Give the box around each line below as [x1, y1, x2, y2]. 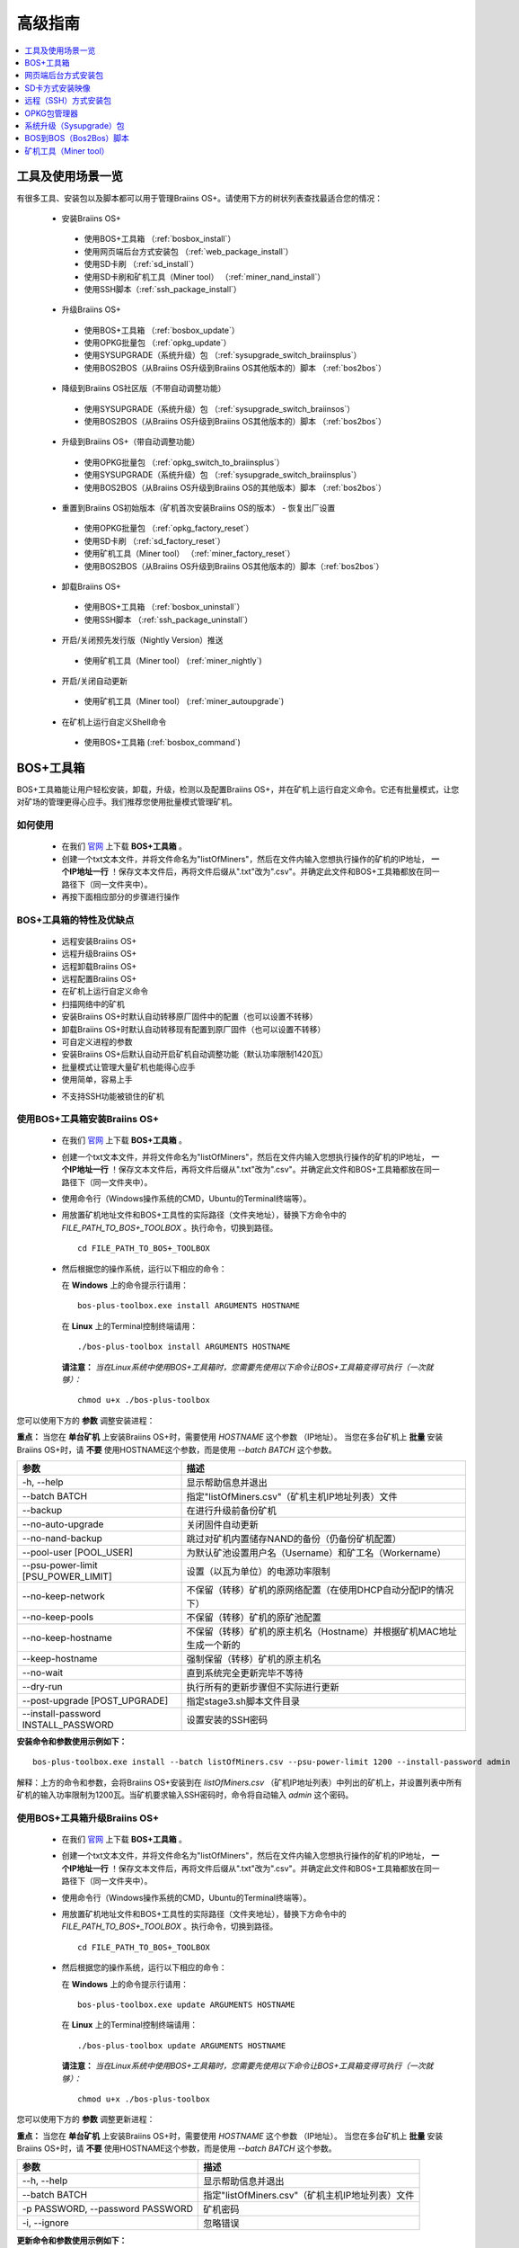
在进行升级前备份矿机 [186, 1504, 277, 1517]
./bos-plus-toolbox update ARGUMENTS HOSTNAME [77, 2040, 286, 2050]
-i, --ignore [22, 2217, 69, 2229]
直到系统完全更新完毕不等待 [186, 1666, 304, 1679]
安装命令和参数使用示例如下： [16, 1735, 128, 1746]
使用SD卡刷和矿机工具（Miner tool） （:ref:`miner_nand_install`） [84, 271, 326, 282]
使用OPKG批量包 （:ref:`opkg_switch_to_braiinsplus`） [84, 457, 285, 468]
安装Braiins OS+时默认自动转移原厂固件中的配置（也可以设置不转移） [61, 1012, 318, 1022]
